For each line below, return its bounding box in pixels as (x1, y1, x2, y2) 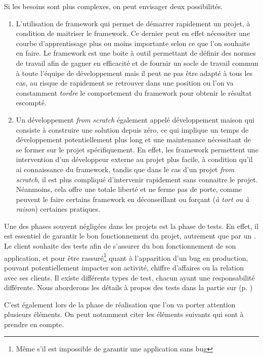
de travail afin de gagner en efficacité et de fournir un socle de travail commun (16, 57, 258, 68)
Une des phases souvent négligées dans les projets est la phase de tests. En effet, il (4, 220, 259, 231)
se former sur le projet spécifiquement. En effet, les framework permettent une (16, 144, 258, 154)
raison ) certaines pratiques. (16, 204, 101, 214)
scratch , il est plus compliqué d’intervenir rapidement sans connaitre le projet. (16, 174, 258, 184)
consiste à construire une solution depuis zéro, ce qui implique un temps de (16, 124, 249, 135)
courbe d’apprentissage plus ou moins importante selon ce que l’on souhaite (16, 37, 250, 48)
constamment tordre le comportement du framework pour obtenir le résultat (16, 87, 252, 98)
